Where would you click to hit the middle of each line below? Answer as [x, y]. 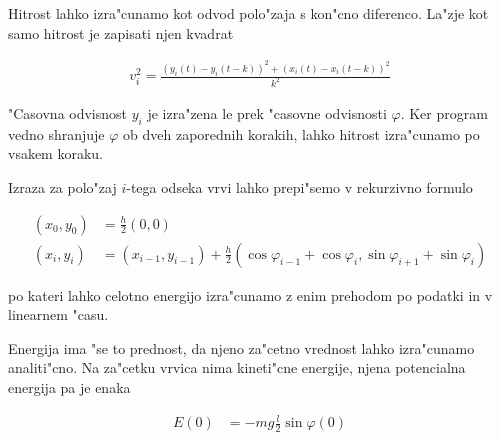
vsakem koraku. [56, 153]
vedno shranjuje [56, 133]
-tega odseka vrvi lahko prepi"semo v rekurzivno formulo [299, 186]
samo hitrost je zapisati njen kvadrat [121, 32]
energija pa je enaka [69, 386]
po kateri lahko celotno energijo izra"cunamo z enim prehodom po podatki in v [250, 294]
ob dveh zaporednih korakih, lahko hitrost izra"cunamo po [301, 133]
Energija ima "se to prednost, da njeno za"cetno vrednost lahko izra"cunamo [241, 347]
